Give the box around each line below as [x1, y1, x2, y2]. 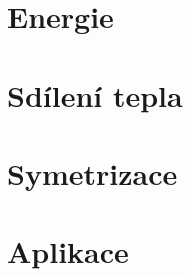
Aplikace [7, 231, 129, 272]
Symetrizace [7, 152, 178, 193]
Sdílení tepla [7, 74, 183, 115]
